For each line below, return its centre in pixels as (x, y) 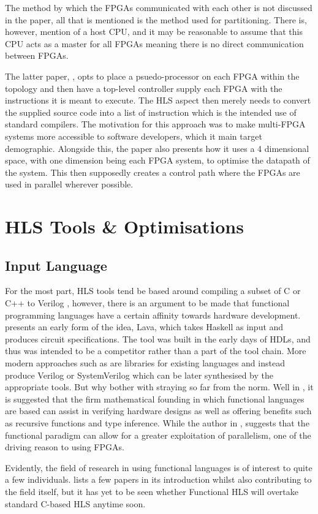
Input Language (56, 265)
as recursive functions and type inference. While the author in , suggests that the (157, 423)
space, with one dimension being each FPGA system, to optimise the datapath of (157, 160)
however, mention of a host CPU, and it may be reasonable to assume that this (154, 32)
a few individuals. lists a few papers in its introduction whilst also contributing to (158, 479)
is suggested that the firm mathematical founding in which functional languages (155, 399)
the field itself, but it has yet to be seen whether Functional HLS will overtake (152, 491)
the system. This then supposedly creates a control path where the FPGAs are (153, 172)
